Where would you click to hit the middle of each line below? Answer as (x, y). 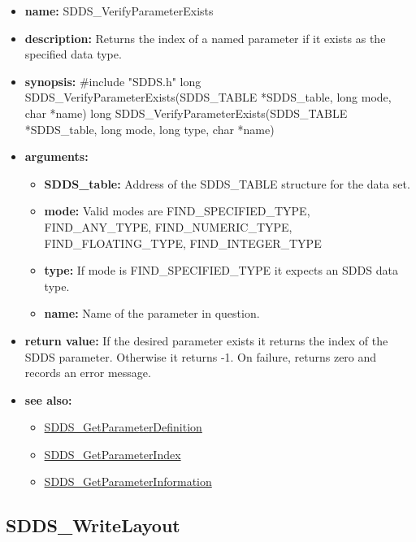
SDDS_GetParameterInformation (128, 481)
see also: (48, 399)
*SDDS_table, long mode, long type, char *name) (149, 129)
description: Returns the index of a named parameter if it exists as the (205, 38)
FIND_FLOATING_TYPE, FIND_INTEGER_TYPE (183, 243)
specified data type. (73, 54)
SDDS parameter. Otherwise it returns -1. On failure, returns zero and (201, 356)
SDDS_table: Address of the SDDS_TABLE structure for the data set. (227, 183)
